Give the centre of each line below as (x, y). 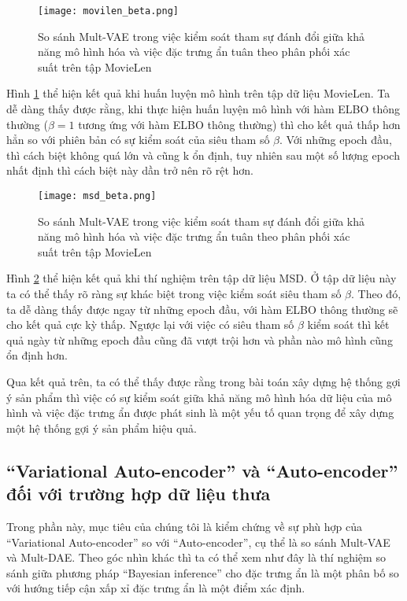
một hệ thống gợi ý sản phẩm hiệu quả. (102, 428)
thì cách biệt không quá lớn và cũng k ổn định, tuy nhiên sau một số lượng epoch (203, 155)
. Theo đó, (376, 294)
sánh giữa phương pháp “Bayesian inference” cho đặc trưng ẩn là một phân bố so (203, 572)
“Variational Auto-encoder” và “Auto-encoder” (202, 470)
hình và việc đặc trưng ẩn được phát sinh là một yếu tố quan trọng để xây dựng (200, 413)
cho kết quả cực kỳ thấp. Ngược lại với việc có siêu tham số (150, 324)
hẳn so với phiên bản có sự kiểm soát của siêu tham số (138, 140)
